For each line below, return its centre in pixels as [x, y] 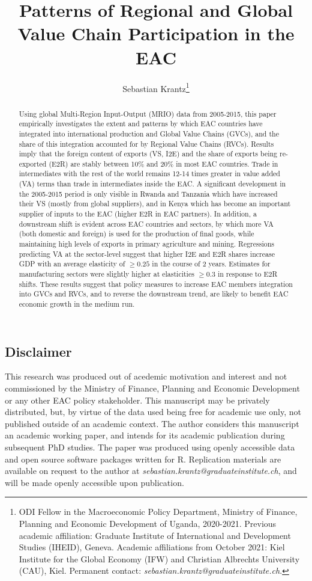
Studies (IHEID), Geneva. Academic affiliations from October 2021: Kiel [152, 547]
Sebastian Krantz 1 [156, 87]
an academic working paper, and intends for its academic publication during [145, 435]
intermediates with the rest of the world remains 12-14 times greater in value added [149, 174]
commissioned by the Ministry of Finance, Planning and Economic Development [152, 388]
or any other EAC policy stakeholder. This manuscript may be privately [137, 400]
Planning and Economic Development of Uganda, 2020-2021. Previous [148, 524]
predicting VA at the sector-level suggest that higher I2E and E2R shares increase [147, 254]
